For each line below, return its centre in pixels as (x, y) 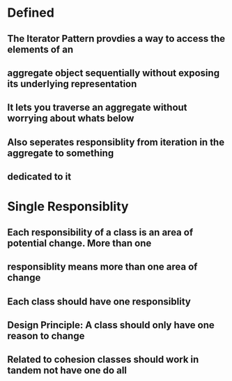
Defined (31, 13)
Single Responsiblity (68, 207)
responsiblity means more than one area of (102, 267)
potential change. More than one (79, 243)
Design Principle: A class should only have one (111, 325)
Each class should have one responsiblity (99, 301)
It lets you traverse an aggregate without (97, 108)
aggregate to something (61, 153)
